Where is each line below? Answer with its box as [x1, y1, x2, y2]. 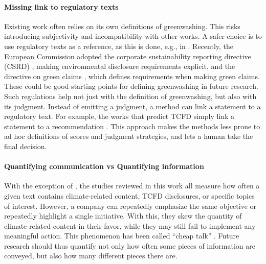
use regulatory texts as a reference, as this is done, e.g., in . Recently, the [4, 40, 233, 51]
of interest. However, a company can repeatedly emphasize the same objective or [4, 200, 257, 211]
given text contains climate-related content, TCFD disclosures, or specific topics [4, 190, 255, 201]
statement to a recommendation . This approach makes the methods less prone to [4, 121, 260, 131]
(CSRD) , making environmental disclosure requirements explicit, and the [4, 61, 235, 71]
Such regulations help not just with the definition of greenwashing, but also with [4, 90, 257, 101]
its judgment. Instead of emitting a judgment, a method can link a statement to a [4, 101, 261, 111]
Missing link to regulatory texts [4, 1, 119, 12]
